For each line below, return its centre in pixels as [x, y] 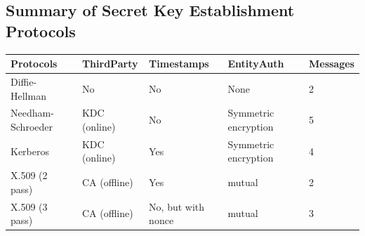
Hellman [28, 95]
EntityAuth [256, 64]
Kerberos [30, 151]
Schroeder [32, 126]
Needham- [32, 113]
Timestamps [179, 64]
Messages [331, 64]
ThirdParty [110, 64]
